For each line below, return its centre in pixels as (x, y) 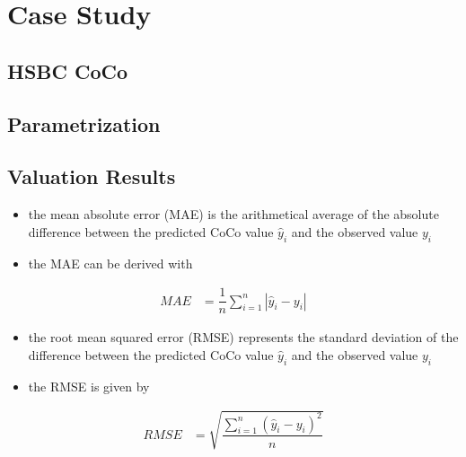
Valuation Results (92, 176)
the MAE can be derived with (110, 263)
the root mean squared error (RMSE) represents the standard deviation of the (243, 337)
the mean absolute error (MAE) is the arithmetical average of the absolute (233, 214)
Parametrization (84, 123)
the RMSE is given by (89, 386)
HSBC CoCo (68, 70)
